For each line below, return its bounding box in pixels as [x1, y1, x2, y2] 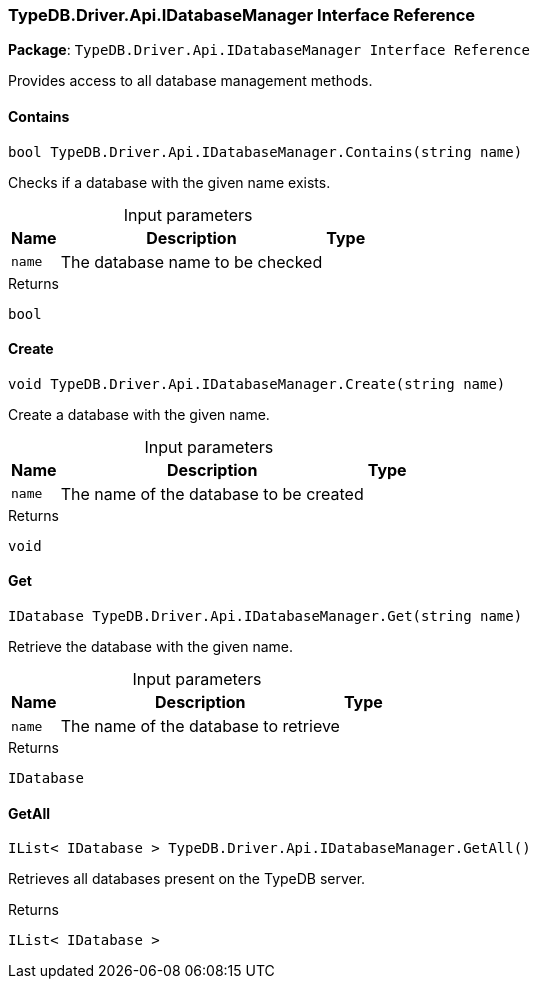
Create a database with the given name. [8, 405, 270, 423]
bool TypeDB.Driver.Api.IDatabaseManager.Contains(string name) [8, 143, 523, 160]
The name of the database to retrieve [60, 716, 340, 737]
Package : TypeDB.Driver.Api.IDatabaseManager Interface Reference [8, 41, 530, 59]
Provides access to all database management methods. [8, 72, 373, 90]
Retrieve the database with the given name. [8, 638, 294, 656]
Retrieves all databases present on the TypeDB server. [8, 870, 366, 888]
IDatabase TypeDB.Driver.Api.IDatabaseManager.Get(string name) [8, 608, 523, 625]
